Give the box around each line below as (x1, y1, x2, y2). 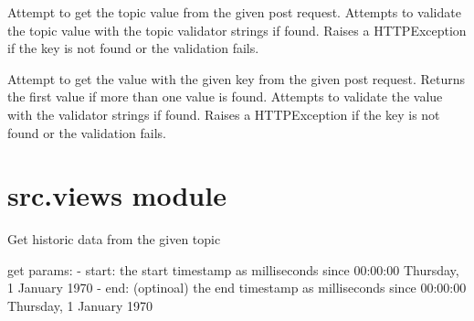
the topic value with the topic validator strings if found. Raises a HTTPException (7, 20, 467, 39)
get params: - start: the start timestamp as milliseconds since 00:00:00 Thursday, (7, 260, 459, 279)
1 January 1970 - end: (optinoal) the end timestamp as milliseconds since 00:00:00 (7, 278, 467, 297)
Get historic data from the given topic (7, 230, 221, 249)
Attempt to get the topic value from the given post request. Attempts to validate (7, 3, 461, 21)
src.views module (7, 177, 226, 214)
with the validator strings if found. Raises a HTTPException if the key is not (7, 104, 440, 123)
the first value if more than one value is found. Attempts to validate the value (7, 87, 443, 106)
